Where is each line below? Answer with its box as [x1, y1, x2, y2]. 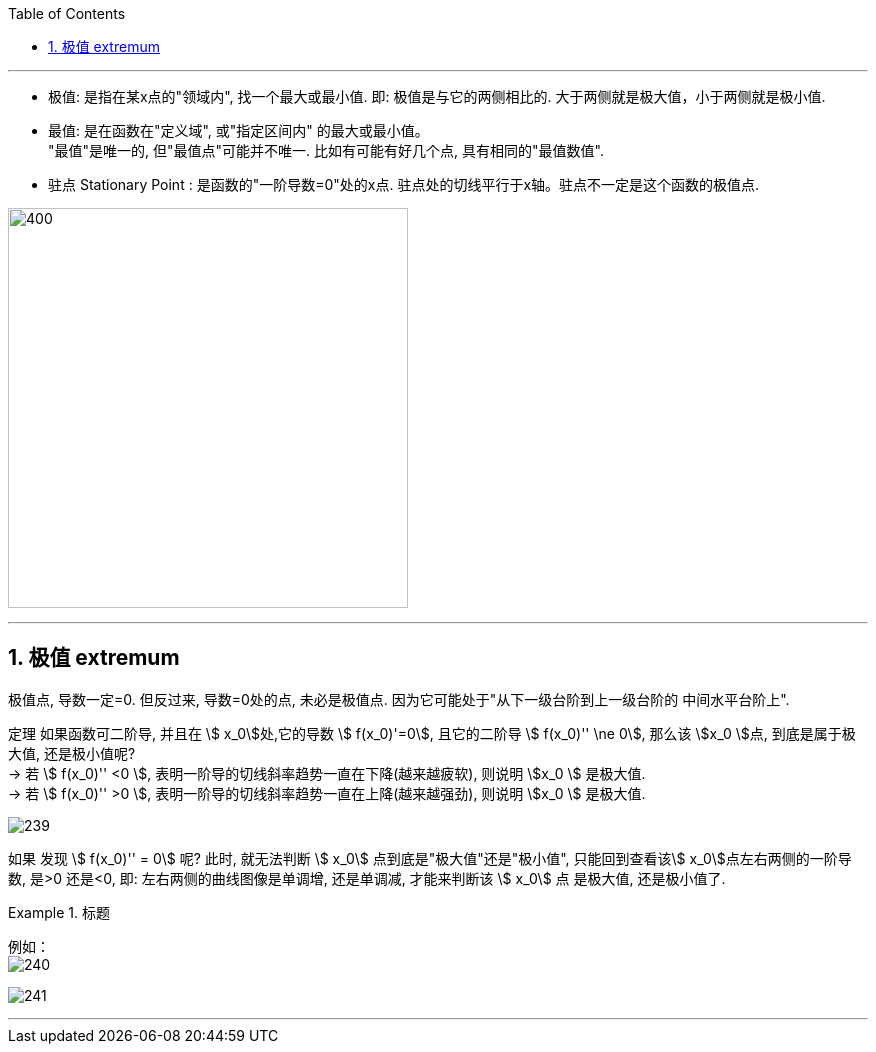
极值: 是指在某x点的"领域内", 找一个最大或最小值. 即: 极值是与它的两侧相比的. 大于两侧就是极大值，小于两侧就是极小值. [48, 88, 826, 105]
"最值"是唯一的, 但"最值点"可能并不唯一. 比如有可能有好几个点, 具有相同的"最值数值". [48, 142, 604, 159]
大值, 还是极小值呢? [8, 744, 136, 762]
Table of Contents [8, 5, 126, 22]
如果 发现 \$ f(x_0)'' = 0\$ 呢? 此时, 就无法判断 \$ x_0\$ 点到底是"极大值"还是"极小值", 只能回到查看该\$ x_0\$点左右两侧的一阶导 [8, 849, 852, 867]
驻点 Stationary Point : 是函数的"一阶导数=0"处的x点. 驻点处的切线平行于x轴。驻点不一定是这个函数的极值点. [48, 176, 760, 193]
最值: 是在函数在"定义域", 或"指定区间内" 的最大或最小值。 [48, 122, 429, 139]
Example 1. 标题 [8, 903, 110, 921]
